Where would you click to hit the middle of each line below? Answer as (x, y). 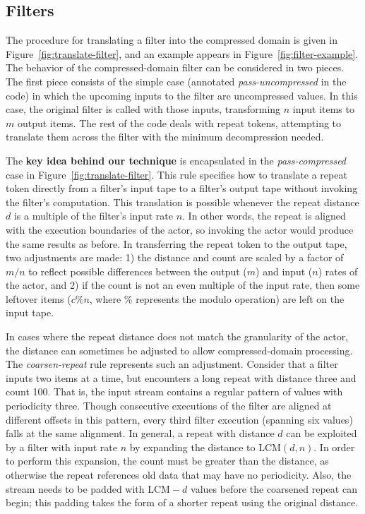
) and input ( (284, 271)
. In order (334, 447)
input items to (323, 109)
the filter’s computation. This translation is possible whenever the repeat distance (182, 202)
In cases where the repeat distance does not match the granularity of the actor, (177, 336)
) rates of (338, 271)
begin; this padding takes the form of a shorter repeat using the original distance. (182, 502)
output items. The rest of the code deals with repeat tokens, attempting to (179, 122)
